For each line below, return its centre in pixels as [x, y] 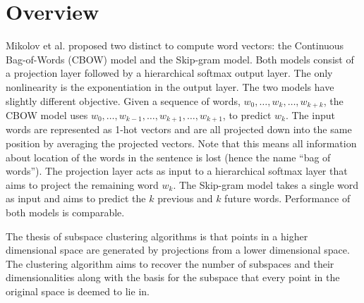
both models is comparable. [65, 212]
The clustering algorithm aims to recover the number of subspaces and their [170, 263]
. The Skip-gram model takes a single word [266, 184]
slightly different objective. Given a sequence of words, [123, 100]
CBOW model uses [47, 115]
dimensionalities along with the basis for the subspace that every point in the [173, 277]
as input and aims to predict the [76, 198]
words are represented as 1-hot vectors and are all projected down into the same [179, 129]
